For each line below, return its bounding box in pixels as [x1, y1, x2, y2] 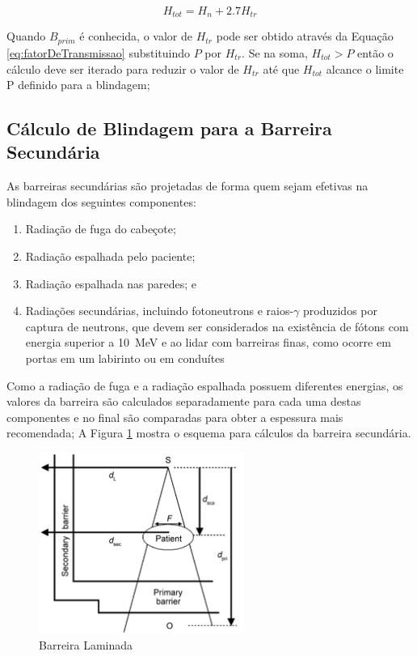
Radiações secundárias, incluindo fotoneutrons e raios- [25, 302, 294, 319]
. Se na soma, [242, 44, 308, 61]
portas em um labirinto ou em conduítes [25, 350, 225, 367]
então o [357, 44, 394, 61]
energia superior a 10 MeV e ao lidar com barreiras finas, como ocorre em [25, 334, 391, 351]
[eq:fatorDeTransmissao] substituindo [6, 44, 191, 61]
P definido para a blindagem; [6, 76, 150, 93]
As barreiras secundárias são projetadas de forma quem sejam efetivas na [6, 177, 369, 194]
